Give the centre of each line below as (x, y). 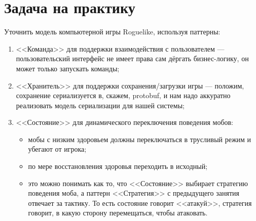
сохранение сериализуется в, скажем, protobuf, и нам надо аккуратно (123, 95)
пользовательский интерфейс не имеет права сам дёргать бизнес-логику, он (132, 58)
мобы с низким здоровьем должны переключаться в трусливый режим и (140, 139)
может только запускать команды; (68, 68)
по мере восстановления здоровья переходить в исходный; (118, 166)
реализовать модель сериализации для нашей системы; (100, 105)
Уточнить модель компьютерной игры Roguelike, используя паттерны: (112, 32)
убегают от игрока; (57, 149)
